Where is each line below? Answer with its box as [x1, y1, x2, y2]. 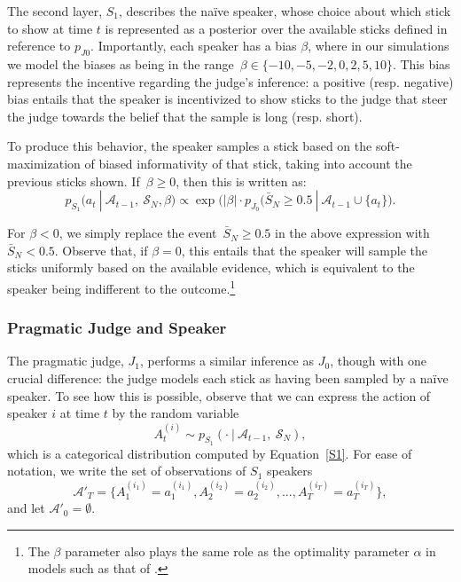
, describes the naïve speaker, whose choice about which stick [119, 2, 451, 20]
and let [7, 499, 45, 517]
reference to [7, 36, 71, 55]
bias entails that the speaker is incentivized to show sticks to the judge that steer [7, 90, 448, 108]
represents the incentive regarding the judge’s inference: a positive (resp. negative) [7, 72, 454, 90]
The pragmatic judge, [7, 351, 124, 370]
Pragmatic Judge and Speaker [7, 317, 227, 339]
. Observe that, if [54, 240, 148, 259]
